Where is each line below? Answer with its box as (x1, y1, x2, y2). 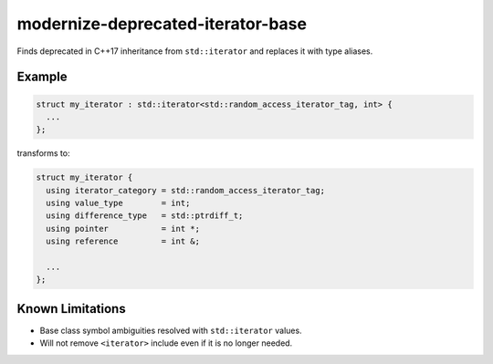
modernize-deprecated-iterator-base (16, 14, 308, 34)
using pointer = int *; (46, 224, 201, 234)
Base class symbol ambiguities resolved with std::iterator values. (39, 325, 302, 336)
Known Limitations (16, 301, 127, 317)
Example (16, 69, 68, 85)
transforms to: (16, 148, 70, 159)
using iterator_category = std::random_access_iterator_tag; (46, 185, 326, 195)
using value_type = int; (46, 198, 191, 209)
